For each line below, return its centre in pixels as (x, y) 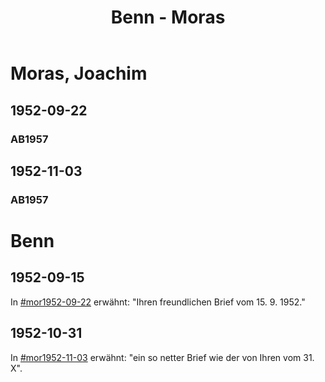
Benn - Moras (168, 17)
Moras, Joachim (79, 73)
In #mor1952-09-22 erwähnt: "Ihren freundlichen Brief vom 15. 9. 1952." (158, 302)
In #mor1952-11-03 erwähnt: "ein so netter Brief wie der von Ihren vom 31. (162, 357)
